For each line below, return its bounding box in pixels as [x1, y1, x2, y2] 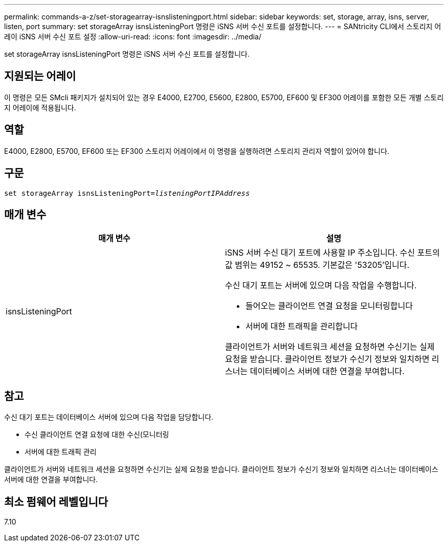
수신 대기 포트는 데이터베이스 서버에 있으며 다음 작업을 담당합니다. [4, 413, 214, 422]
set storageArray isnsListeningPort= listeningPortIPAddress [4, 189, 250, 197]
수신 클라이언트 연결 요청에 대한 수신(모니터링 [25, 430, 169, 439]
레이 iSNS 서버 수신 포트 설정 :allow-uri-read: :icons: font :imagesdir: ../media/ [4, 32, 261, 41]
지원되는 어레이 [4, 70, 76, 83]
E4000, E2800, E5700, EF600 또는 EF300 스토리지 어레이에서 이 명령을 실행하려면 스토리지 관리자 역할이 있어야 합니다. [4, 146, 390, 155]
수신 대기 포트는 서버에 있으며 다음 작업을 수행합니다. [225, 280, 417, 291]
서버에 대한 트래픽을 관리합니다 [245, 321, 358, 332]
